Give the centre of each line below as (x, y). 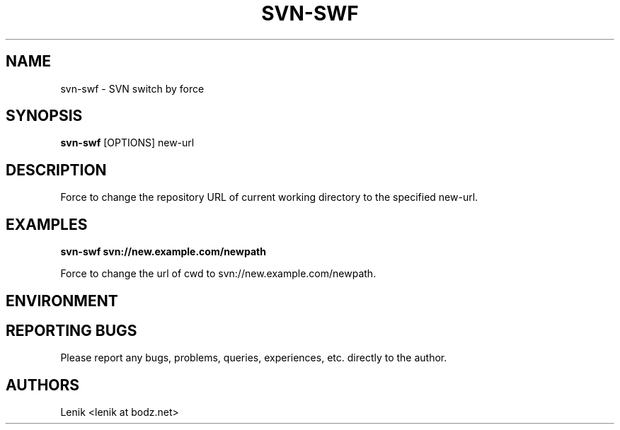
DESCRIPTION (56, 170)
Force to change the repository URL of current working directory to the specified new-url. (269, 197)
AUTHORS (43, 385)
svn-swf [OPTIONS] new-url (127, 143)
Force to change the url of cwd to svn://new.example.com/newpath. (218, 274)
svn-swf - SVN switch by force (132, 88)
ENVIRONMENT (62, 301)
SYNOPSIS (44, 116)
